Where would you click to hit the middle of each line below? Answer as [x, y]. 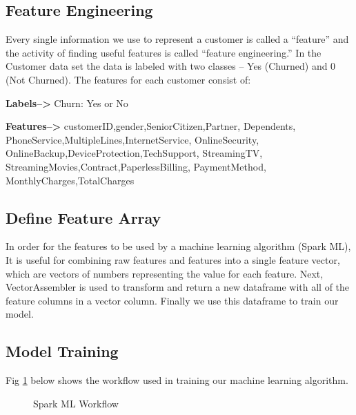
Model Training [62, 351]
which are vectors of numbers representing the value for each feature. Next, [165, 273]
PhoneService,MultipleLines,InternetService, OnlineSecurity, [132, 139]
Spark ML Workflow [76, 403]
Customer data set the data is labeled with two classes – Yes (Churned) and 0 [171, 66]
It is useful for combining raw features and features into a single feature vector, [173, 259]
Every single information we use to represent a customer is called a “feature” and [177, 39]
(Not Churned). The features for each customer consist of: [128, 79]
